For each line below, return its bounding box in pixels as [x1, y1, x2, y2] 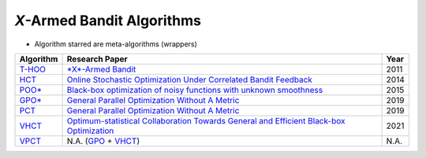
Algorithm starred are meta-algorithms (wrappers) [34, 39, 197, 49]
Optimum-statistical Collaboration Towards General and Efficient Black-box [66, 115, 346, 126]
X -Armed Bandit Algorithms [14, 12, 201, 29]
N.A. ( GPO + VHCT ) [66, 135, 140, 146]
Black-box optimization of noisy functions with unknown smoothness [66, 84, 323, 95]
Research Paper [66, 53, 128, 64]
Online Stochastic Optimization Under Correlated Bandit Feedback [66, 74, 313, 85]
